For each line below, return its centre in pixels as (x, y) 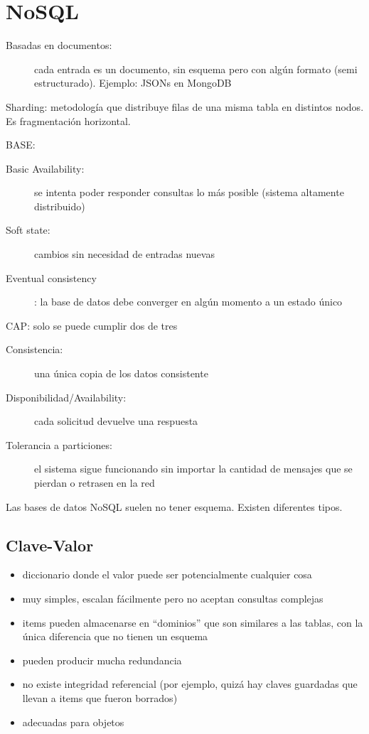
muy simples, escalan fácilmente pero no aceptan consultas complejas (173, 598)
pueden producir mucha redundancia (102, 660)
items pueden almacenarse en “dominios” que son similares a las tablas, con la (193, 622)
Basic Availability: (45, 168)
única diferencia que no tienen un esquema (115, 636)
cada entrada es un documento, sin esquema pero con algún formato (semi (196, 69)
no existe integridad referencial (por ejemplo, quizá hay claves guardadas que (190, 684)
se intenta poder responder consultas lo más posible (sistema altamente (189, 192)
